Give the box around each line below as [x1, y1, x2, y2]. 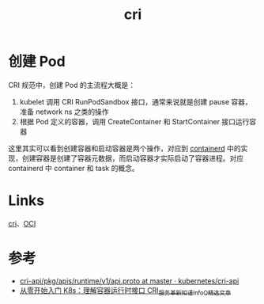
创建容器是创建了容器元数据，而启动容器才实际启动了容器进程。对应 [21, 153, 243, 163]
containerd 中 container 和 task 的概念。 [8, 163, 140, 173]
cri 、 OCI [8, 218, 36, 228]
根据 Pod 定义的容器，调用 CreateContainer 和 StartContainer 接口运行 [19, 116, 250, 126]
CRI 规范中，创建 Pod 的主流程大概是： [8, 80, 136, 89]
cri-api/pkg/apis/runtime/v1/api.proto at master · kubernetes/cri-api [19, 275, 239, 286]
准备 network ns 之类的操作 [19, 107, 109, 116]
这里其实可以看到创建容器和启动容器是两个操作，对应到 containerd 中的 [8, 143, 241, 153]
